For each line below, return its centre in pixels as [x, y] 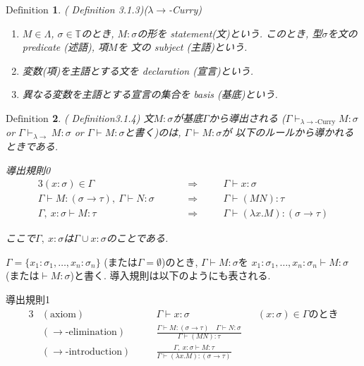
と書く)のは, [153, 132]
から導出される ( [247, 117]
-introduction [93, 352]
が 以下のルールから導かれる [288, 132]
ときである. [32, 146]
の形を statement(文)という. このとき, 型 [230, 33]
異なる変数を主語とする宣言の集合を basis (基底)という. [150, 94]
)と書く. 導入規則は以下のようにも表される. [170, 275]
